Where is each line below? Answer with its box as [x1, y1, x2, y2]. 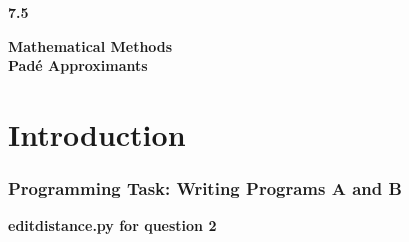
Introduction [8, 113, 186, 154]
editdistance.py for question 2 [8, 215, 217, 236]
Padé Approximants [8, 55, 148, 76]
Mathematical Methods [8, 35, 173, 56]
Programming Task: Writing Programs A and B [8, 176, 402, 201]
